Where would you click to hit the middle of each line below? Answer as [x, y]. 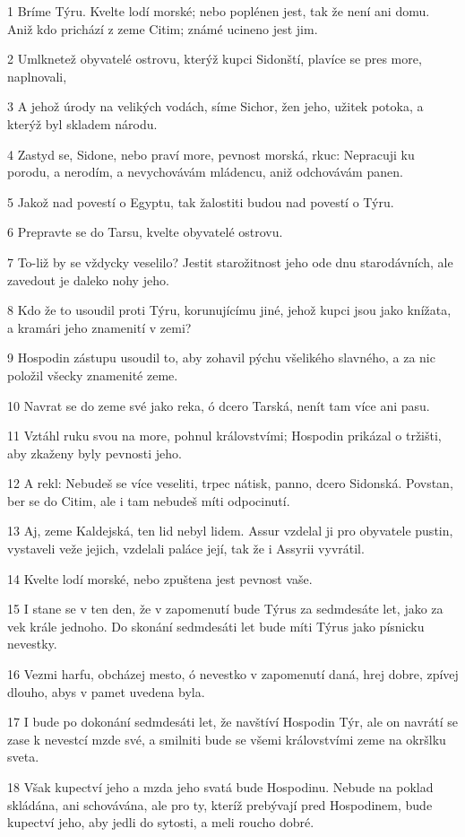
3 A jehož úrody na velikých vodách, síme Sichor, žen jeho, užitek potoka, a [215, 106]
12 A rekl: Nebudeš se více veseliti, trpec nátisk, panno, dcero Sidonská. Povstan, [230, 483]
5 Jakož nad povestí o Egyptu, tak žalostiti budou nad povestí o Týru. [201, 201]
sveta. [23, 757]
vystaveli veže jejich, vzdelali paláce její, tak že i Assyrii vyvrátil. [186, 549]
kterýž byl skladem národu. [82, 123]
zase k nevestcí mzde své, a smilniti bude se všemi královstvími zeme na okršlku [227, 739]
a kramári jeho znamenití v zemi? [99, 327]
